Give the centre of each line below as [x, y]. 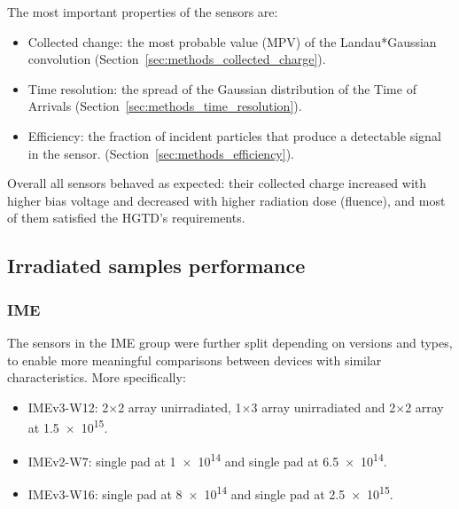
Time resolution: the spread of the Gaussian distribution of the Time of [222, 88]
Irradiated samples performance [156, 266]
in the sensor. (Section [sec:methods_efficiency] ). [161, 153]
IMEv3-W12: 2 [68, 407]
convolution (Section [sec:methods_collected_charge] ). [177, 59]
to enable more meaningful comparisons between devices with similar [194, 360]
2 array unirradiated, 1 [180, 407]
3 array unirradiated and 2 [323, 407]
